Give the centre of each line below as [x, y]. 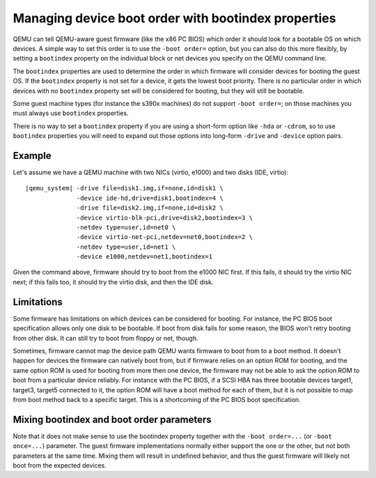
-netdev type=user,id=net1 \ [126, 247]
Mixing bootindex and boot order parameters [112, 419]
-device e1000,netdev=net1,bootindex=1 [144, 257]
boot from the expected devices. [60, 465]
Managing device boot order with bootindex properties [174, 18]
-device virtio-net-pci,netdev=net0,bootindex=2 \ [165, 237]
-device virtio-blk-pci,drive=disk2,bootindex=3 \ [165, 217]
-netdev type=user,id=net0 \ [126, 227]
